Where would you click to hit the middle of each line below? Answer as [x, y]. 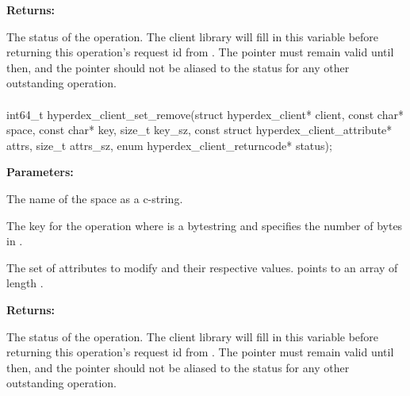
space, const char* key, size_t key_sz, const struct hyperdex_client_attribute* [199, 130]
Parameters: [40, 172]
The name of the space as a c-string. [95, 198]
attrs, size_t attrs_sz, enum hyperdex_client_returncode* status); [169, 145]
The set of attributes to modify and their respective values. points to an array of [202, 267]
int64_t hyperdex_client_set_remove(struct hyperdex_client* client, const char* [205, 114]
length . [25, 283]
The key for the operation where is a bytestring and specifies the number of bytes [205, 225]
